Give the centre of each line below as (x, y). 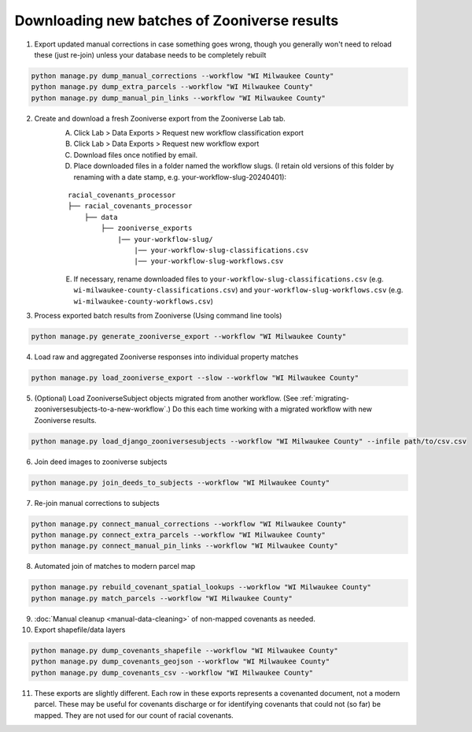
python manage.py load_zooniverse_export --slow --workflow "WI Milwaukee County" (195, 377)
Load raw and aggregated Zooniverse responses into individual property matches (166, 357)
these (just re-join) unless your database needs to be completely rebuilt (150, 54)
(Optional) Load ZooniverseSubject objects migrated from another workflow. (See (166, 398)
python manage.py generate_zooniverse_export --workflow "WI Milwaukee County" (189, 336)
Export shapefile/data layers (80, 630)
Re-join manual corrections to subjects (97, 503)
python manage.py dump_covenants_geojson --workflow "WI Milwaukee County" (181, 661)
